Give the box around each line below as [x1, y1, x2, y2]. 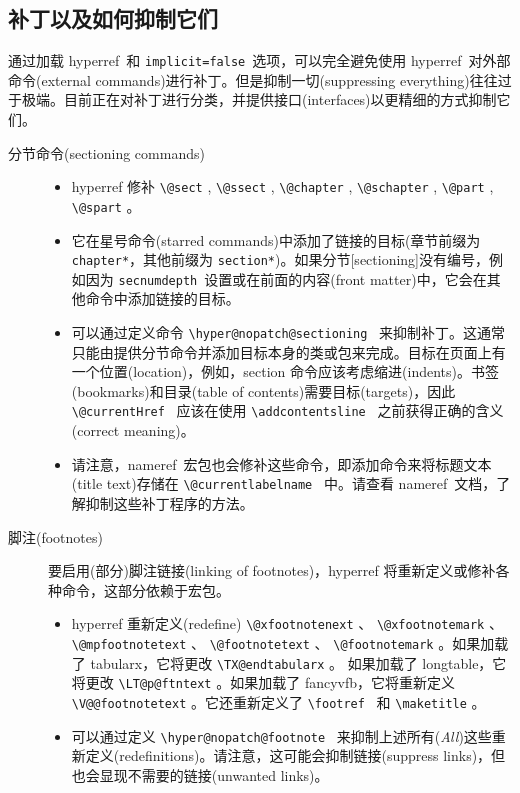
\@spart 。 [71, 195, 141, 216]
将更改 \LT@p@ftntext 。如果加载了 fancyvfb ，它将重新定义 [71, 672, 456, 693]
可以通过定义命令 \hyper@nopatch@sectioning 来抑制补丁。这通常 [71, 322, 506, 343]
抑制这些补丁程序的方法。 [85, 492, 254, 513]
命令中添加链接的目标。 [85, 288, 240, 309]
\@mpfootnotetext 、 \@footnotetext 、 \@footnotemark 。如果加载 [71, 633, 509, 654]
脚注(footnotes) [8, 526, 103, 547]
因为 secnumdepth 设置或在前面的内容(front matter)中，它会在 [85, 268, 487, 289]
